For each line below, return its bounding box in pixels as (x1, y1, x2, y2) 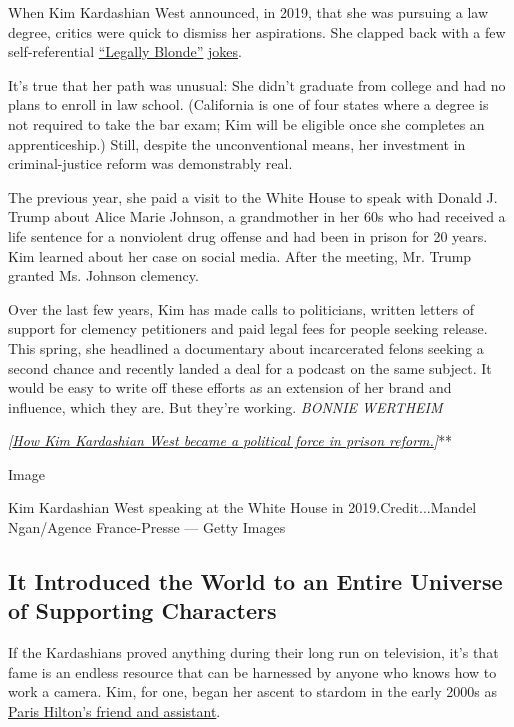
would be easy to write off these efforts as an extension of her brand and (8, 377, 452, 398)
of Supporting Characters (8, 595, 277, 626)
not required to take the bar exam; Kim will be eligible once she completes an (8, 113, 485, 134)
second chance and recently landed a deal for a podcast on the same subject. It (8, 357, 492, 378)
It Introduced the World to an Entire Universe (8, 566, 503, 597)
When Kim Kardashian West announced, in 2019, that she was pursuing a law (8, 2, 488, 22)
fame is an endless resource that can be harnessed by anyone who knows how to (8, 661, 497, 682)
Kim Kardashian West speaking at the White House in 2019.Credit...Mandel (8, 497, 477, 518)
